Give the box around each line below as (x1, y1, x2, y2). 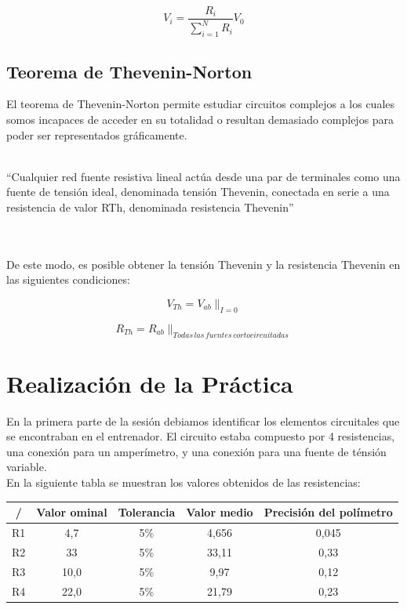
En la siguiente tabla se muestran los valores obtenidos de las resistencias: (6, 474, 361, 491)
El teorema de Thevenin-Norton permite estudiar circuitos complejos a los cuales (6, 96, 395, 112)
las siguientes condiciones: (6, 271, 130, 288)
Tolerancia (118, 504, 176, 520)
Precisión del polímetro (263, 504, 393, 520)
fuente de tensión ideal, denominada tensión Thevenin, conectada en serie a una (6, 183, 390, 200)
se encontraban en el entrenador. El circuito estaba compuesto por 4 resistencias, (6, 428, 395, 444)
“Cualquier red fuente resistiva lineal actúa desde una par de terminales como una (6, 168, 401, 184)
